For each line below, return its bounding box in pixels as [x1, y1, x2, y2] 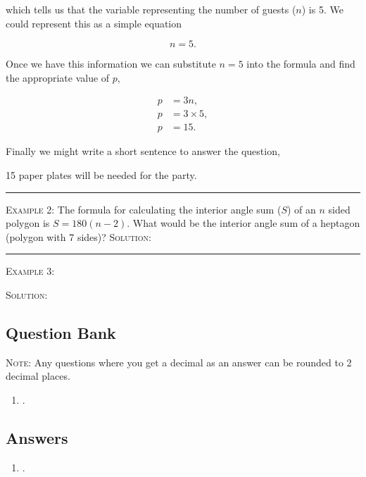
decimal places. [6, 368, 70, 383]
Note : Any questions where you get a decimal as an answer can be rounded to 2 [6, 354, 352, 369]
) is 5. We [301, 2, 343, 16]
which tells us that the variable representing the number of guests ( [6, 2, 296, 16]
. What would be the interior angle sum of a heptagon [127, 216, 360, 230]
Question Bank [6, 322, 116, 344]
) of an [286, 202, 316, 216]
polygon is [6, 216, 50, 230]
